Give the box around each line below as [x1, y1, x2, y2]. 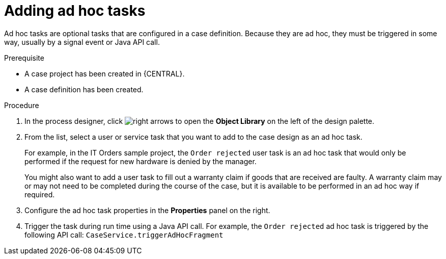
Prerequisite [4, 53, 44, 62]
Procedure [4, 100, 39, 110]
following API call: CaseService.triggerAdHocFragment [24, 230, 224, 239]
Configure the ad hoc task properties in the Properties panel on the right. [24, 205, 270, 215]
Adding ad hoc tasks [4, 2, 146, 19]
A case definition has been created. [24, 85, 144, 94]
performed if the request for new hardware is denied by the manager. [24, 157, 257, 166]
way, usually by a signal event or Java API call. [4, 37, 160, 46]
